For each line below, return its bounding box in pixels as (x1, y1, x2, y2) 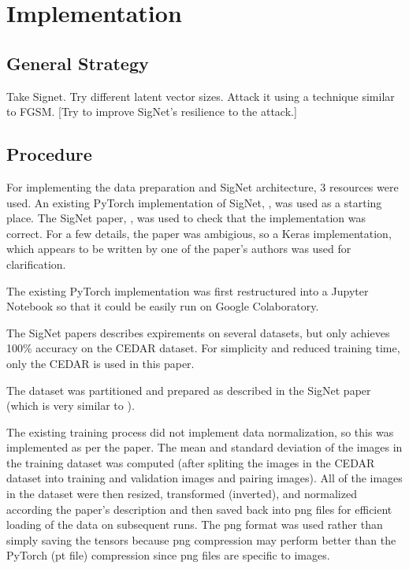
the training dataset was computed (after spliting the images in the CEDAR (6, 454, 375, 470)
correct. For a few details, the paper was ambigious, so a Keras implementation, (6, 225, 392, 241)
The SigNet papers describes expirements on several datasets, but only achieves (6, 324, 390, 340)
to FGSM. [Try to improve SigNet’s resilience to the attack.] (6, 103, 297, 120)
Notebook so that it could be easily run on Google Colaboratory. (6, 298, 319, 314)
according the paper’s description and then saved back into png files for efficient (6, 500, 392, 517)
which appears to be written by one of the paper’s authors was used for (6, 240, 351, 257)
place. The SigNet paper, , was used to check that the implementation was (6, 210, 366, 226)
